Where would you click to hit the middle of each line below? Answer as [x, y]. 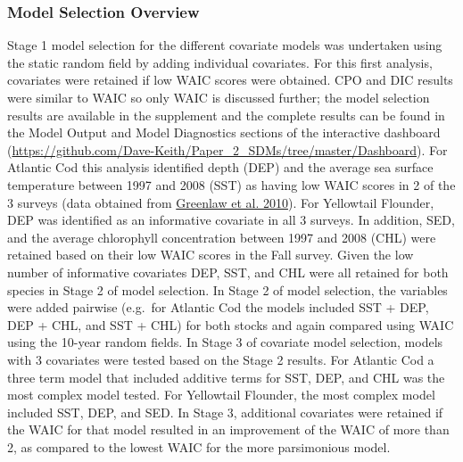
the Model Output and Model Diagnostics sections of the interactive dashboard [224, 132]
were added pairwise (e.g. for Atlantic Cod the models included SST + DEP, [218, 307]
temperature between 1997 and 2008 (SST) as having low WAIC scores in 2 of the [231, 184]
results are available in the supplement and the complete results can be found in [226, 115]
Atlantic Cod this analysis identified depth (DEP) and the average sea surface [220, 167]
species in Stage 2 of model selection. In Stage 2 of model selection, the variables [227, 289]
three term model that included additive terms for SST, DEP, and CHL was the [226, 377]
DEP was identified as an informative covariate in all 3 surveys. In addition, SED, [231, 220]
